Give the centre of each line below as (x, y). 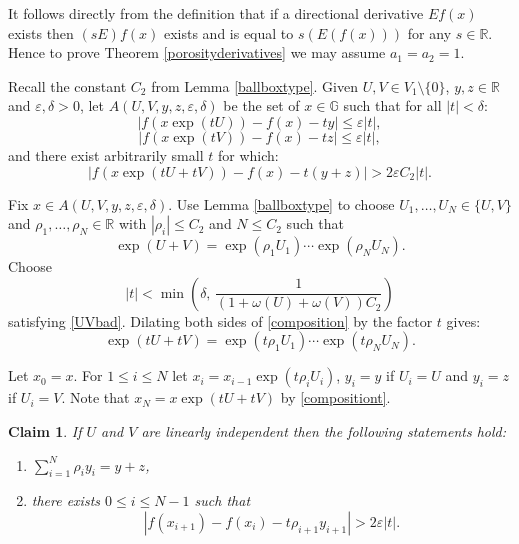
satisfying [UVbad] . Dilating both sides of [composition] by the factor (220, 320)
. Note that (95, 397)
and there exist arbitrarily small (106, 154)
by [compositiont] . (335, 397)
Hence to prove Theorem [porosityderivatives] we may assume (197, 52)
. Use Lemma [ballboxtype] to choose (281, 203)
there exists (66, 500)
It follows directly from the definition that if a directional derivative (216, 13)
